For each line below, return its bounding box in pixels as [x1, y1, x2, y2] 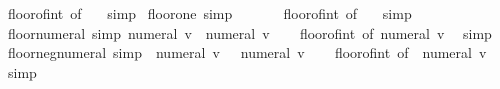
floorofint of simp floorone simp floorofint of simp [7, 3, 412, 23]
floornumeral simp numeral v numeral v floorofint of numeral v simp [7, 22, 492, 43]
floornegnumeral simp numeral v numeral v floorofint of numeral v [7, 42, 487, 63]
